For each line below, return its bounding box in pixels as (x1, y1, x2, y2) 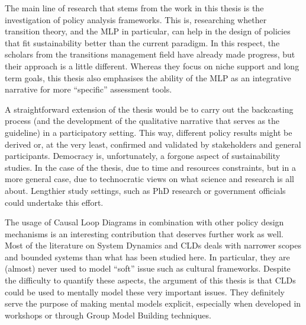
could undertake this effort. (5, 196, 104, 208)
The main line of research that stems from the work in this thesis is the (5, 2, 264, 14)
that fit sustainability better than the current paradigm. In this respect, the (5, 36, 280, 49)
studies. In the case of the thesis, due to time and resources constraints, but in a (5, 161, 296, 173)
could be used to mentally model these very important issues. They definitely (5, 285, 285, 298)
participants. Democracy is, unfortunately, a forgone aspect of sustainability (5, 149, 281, 162)
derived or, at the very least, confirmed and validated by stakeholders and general (5, 138, 301, 150)
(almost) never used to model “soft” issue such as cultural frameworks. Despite (5, 262, 291, 275)
